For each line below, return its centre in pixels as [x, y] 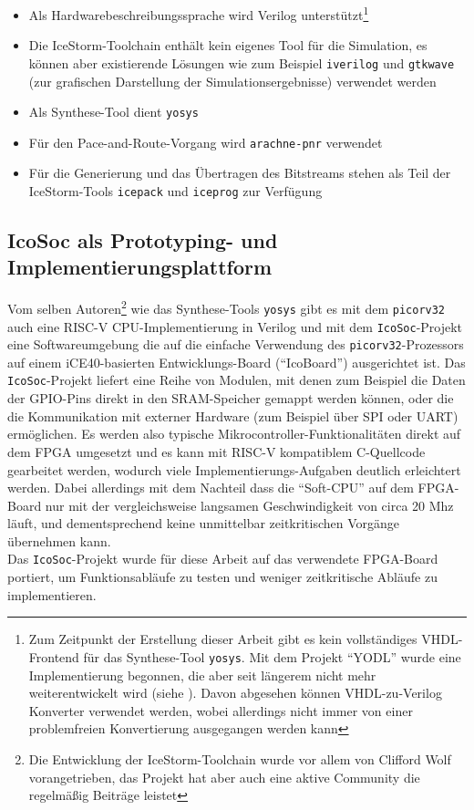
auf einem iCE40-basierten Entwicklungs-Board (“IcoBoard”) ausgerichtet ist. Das [237, 362]
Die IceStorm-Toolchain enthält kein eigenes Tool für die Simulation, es [228, 45]
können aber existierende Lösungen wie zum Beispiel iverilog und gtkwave [242, 62]
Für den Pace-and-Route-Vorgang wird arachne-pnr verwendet [206, 142]
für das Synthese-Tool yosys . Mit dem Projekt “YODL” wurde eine [272, 656]
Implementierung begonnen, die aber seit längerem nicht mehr [202, 675]
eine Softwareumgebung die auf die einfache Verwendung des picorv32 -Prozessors [236, 344]
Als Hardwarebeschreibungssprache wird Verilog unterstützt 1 [199, 13]
